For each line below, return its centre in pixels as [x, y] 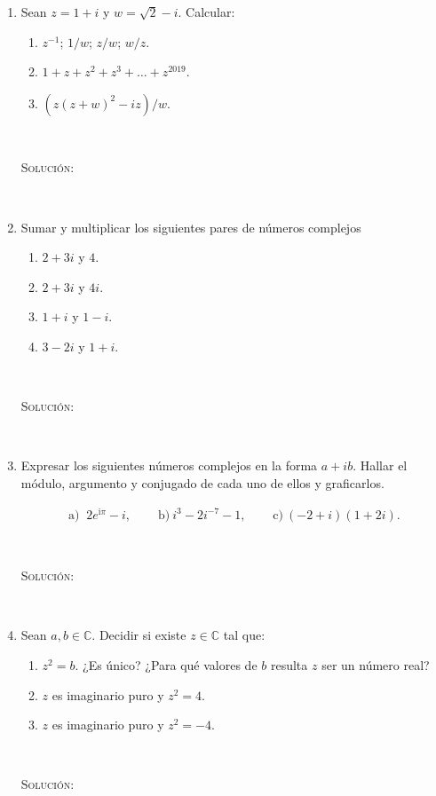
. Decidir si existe [139, 635]
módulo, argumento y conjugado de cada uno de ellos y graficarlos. [202, 482]
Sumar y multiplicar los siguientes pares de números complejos [191, 227]
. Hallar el [380, 465]
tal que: [244, 635]
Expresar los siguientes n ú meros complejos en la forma [169, 465]
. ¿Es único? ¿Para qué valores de [166, 664]
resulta [289, 664]
